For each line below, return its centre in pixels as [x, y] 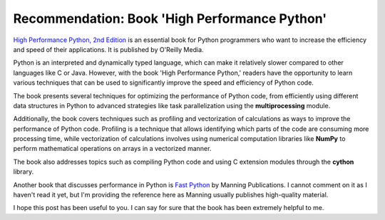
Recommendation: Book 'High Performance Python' [170, 19]
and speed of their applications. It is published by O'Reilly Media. [108, 49]
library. [24, 172]
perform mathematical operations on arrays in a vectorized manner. [112, 149]
